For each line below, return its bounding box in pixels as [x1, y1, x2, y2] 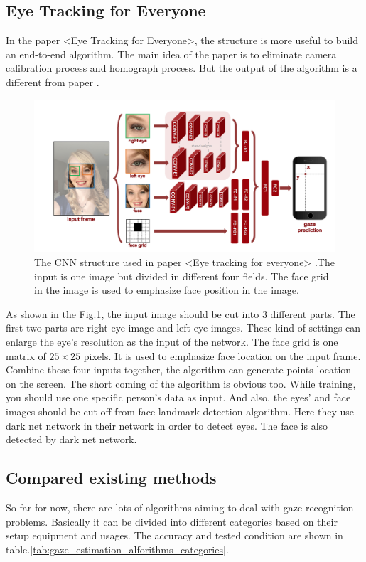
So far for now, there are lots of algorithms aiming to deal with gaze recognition [6, 499, 354, 514]
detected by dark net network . [6, 432, 137, 447]
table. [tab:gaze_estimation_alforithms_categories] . [6, 541, 229, 556]
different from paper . [6, 74, 99, 89]
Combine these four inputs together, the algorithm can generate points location [6, 362, 352, 377]
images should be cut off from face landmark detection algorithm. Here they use [6, 404, 354, 418]
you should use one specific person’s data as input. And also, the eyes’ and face [6, 390, 351, 405]
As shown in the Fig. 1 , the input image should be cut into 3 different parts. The [6, 306, 355, 321]
